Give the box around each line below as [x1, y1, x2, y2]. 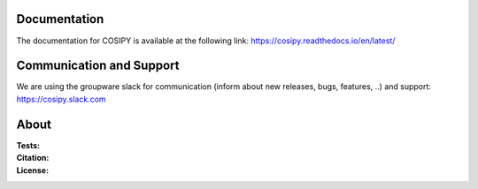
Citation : [16, 153, 50, 163]
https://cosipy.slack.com [16, 94, 106, 104]
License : [16, 164, 49, 176]
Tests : [16, 140, 40, 150]
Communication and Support [16, 58, 180, 73]
